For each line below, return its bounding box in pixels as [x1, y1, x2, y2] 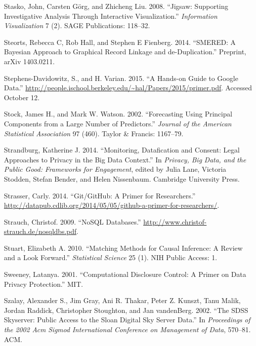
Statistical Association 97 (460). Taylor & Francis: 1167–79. [4, 128, 183, 138]
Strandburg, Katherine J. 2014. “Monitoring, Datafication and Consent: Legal [4, 145, 240, 155]
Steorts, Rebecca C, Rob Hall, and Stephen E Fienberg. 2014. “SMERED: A [4, 37, 236, 47]
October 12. [4, 92, 40, 102]
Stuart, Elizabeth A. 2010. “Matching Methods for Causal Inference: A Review [4, 242, 243, 253]
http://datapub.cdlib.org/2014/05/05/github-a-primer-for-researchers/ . [4, 200, 219, 210]
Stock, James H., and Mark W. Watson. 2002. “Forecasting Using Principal [4, 109, 232, 119]
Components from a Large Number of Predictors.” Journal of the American [4, 118, 232, 128]
